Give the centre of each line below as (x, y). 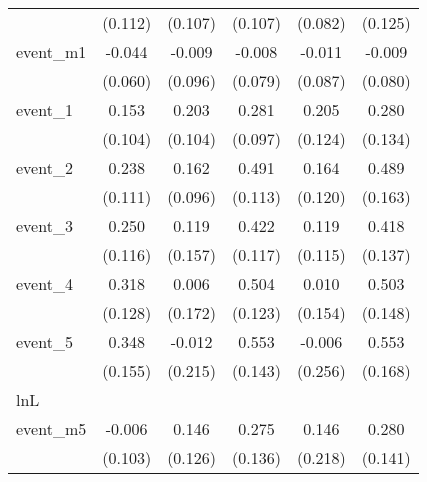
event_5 (44, 341)
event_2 (44, 167)
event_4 (44, 283)
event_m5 (51, 428)
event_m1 (51, 51)
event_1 (44, 109)
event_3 (44, 225)
